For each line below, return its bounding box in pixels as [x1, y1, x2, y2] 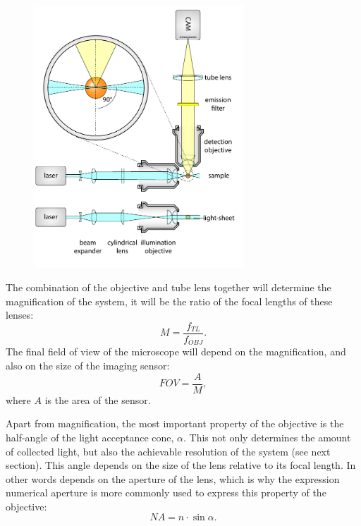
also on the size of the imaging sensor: [6, 358, 170, 373]
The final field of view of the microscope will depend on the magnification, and [6, 344, 346, 359]
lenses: [6, 307, 34, 322]
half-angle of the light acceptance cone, [6, 429, 174, 444]
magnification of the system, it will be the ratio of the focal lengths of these [6, 293, 333, 308]
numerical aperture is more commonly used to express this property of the [6, 485, 326, 500]
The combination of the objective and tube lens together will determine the [6, 280, 331, 295]
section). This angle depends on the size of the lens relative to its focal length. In [6, 458, 356, 472]
